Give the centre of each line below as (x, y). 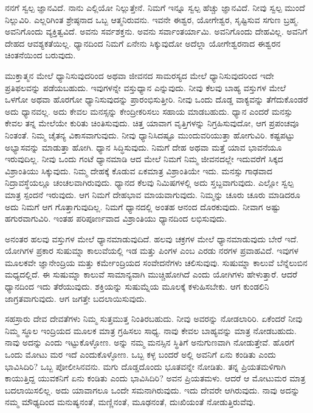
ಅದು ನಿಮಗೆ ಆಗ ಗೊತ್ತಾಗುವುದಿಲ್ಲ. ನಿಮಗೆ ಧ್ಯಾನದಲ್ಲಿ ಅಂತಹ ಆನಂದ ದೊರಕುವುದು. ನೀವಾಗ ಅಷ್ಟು (143, 206)
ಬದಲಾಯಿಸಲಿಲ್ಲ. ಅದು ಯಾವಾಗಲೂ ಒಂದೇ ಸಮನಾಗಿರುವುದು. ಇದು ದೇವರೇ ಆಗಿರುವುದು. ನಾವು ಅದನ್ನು (153, 390)
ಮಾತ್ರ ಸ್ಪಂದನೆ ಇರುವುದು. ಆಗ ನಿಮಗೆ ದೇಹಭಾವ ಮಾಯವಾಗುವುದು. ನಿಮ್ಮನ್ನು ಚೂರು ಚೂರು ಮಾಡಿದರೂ (153, 194)
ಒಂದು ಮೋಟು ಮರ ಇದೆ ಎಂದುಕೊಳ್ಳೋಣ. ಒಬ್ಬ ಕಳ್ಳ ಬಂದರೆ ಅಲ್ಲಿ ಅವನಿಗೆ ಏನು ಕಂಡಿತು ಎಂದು (140, 354)
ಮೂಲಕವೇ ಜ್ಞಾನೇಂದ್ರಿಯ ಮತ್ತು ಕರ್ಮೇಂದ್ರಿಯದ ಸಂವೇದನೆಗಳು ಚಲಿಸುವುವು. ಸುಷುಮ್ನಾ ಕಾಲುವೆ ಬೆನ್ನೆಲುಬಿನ (156, 262)
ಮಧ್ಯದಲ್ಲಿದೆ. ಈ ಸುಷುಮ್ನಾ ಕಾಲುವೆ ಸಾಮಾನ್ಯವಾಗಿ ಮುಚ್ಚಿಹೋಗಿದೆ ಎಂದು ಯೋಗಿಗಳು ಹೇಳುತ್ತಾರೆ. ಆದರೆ (151, 274)
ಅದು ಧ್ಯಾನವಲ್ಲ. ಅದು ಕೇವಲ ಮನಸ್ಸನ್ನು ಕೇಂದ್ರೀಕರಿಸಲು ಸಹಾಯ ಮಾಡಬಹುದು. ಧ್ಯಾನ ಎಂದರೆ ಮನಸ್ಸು (149, 111)
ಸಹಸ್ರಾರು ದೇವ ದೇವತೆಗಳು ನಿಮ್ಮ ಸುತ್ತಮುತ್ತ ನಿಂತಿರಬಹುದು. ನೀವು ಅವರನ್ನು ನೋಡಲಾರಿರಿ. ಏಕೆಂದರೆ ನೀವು (154, 319)
